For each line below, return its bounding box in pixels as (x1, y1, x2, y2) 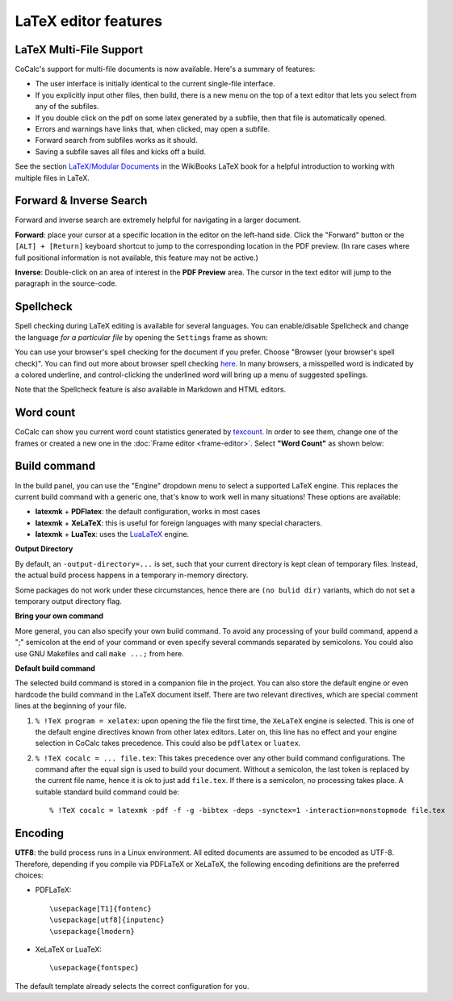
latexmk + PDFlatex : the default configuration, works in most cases (35, 507, 261, 517)
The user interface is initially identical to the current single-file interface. (35, 79, 276, 89)
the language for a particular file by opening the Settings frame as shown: (15, 332, 268, 342)
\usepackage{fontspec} (49, 963, 140, 973)
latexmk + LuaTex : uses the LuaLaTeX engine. (35, 530, 190, 539)
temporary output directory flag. (15, 597, 123, 606)
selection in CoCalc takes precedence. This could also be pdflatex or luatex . (35, 739, 301, 748)
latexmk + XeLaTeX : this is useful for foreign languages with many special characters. (35, 517, 323, 528)
